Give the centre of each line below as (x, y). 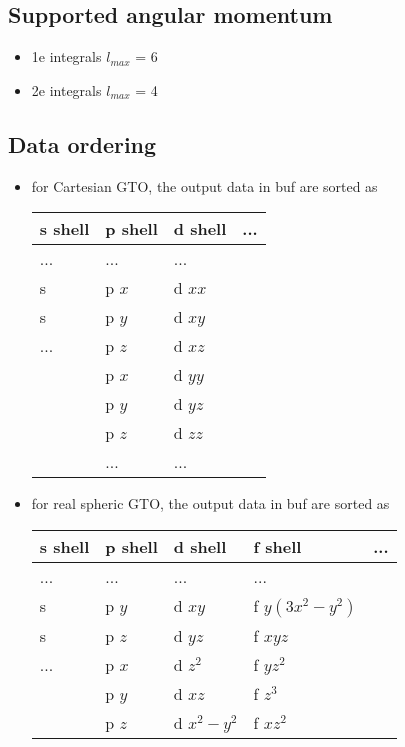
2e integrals (66, 89)
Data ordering (82, 143)
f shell (277, 546)
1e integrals (66, 56)
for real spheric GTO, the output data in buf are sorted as (210, 503)
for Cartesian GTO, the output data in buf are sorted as (204, 185)
